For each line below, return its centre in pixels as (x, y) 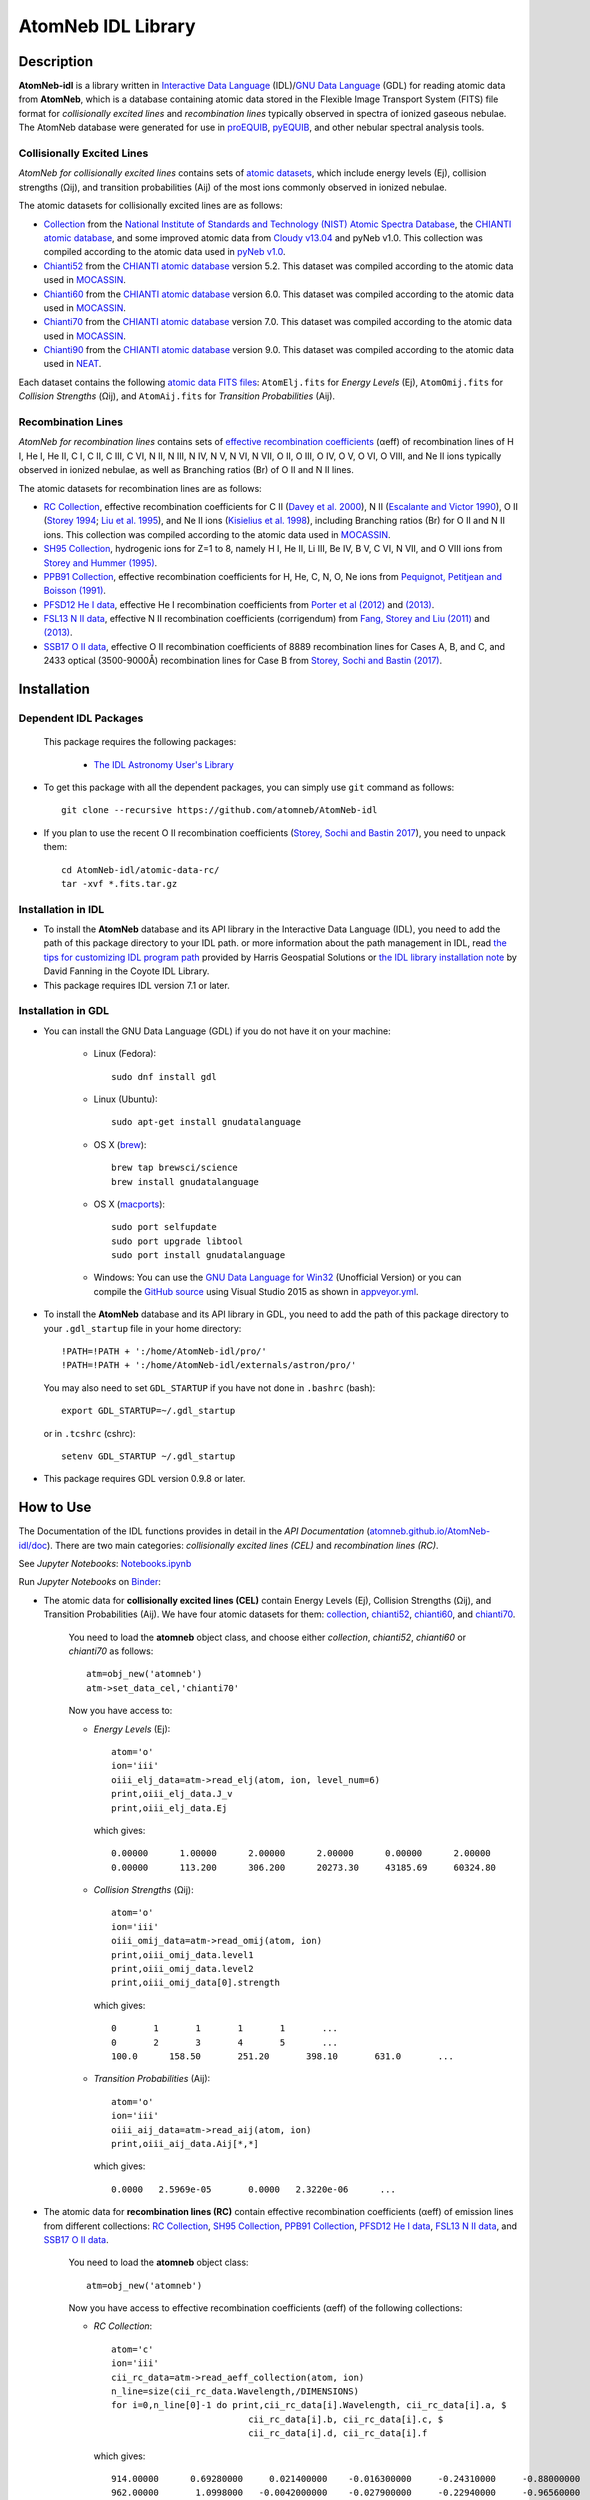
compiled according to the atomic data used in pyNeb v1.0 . (164, 252)
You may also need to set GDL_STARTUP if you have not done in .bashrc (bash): (209, 1387)
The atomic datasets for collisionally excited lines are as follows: (151, 206)
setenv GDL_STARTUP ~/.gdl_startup (148, 1456)
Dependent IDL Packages (81, 718)
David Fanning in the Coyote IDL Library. (126, 971)
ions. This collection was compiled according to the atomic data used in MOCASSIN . (217, 534)
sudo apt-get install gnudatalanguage (206, 1122)
